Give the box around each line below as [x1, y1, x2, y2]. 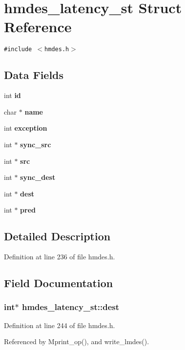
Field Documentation [4, 275, 113, 291]
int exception [4, 123, 47, 133]
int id [4, 90, 21, 100]
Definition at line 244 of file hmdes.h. [4, 320, 115, 330]
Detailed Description [4, 229, 111, 244]
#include [4, 46, 32, 53]
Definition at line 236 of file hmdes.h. [4, 252, 115, 262]
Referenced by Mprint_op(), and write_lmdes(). [4, 336, 149, 347]
